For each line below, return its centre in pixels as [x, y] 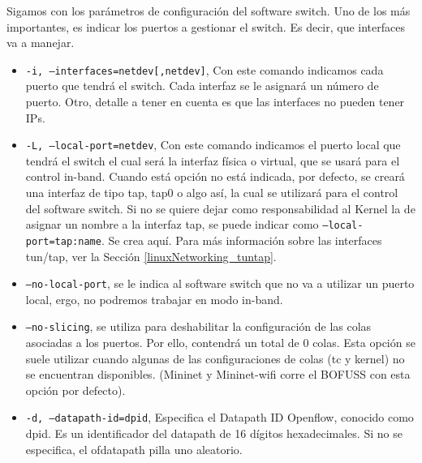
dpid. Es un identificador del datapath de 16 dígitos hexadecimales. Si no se [214, 433]
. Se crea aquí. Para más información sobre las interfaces [241, 240]
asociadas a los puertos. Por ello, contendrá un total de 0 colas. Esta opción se [220, 343]
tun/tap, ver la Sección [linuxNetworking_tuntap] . [151, 256]
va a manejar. [41, 43]
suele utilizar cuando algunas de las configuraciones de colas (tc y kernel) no [215, 358]
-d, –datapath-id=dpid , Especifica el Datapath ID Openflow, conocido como [220, 417]
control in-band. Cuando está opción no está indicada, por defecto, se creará [215, 176]
